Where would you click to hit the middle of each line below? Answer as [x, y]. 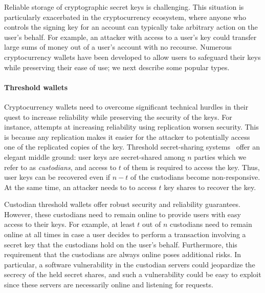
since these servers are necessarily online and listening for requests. [109, 285]
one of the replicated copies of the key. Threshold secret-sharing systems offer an [132, 147]
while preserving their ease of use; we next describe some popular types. [117, 67]
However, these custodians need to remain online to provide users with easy [123, 214]
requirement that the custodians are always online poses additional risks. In [123, 254]
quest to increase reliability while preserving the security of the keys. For [118, 117]
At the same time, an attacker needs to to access [80, 187]
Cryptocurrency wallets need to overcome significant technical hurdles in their [126, 106]
